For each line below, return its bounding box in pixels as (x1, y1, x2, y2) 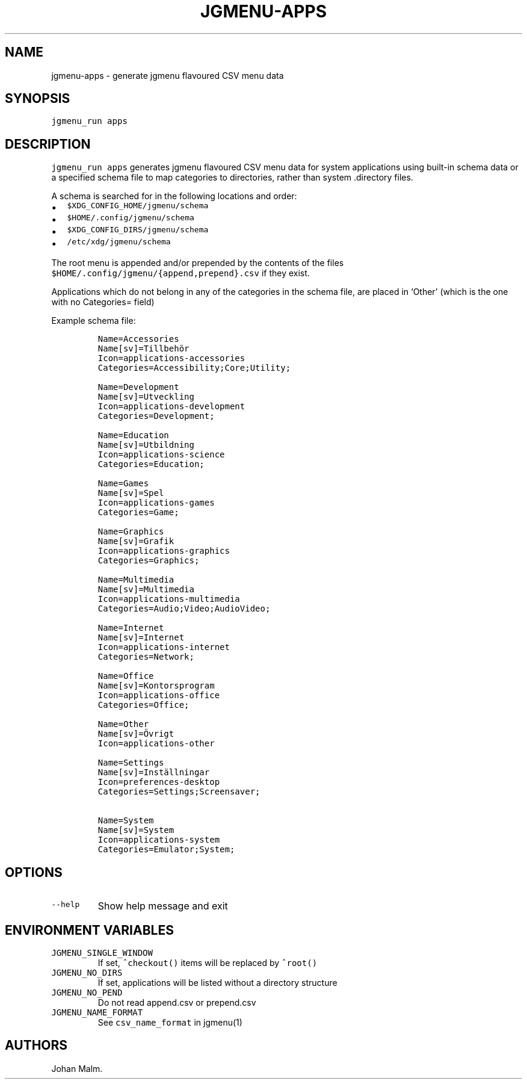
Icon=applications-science (97, 450, 225, 460)
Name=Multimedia (97, 575, 174, 585)
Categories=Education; (97, 459, 205, 469)
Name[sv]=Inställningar (97, 767, 210, 778)
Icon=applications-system (97, 835, 220, 845)
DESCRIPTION (5, 136, 91, 152)
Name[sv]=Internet (97, 633, 185, 643)
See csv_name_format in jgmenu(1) (97, 1017, 242, 1027)
